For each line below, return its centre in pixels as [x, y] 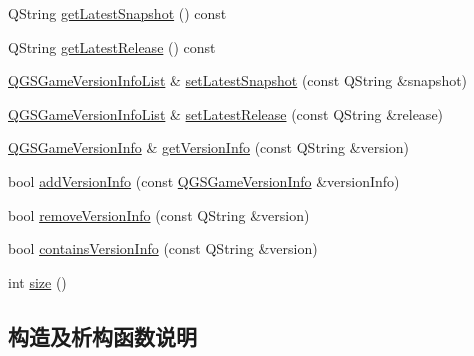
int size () [37, 281]
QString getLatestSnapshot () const [117, 13]
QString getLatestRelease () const [112, 46]
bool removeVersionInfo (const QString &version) [159, 214]
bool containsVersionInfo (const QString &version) [163, 248]
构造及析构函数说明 [102, 335]
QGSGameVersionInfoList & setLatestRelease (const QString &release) [226, 113]
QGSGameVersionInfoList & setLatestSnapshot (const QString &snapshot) [238, 80]
